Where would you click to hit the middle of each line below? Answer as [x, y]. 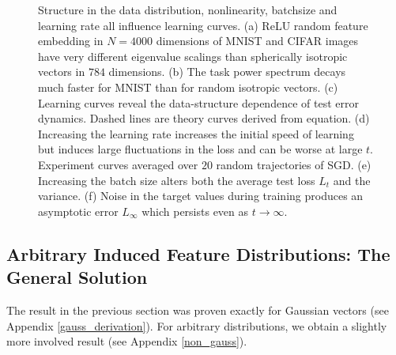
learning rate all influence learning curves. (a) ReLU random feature [203, 25]
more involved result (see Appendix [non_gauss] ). [127, 341]
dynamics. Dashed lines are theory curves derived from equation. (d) [204, 118]
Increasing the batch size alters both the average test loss [177, 180]
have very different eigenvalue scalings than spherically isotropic [193, 56]
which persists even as [195, 211]
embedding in [71, 41]
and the [352, 180]
